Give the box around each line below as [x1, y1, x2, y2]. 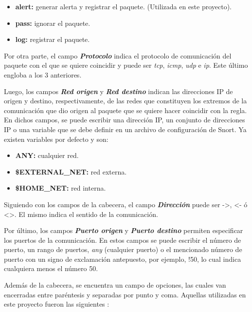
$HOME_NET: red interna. [15, 183, 106, 193]
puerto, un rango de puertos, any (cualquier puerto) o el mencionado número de [4, 244, 242, 254]
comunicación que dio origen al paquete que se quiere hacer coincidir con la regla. [4, 105, 247, 115]
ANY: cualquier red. [15, 150, 79, 160]
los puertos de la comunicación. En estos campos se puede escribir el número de [4, 234, 241, 245]
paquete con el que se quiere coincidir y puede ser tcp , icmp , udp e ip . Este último [4, 60, 248, 70]
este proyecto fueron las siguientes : [4, 299, 109, 309]
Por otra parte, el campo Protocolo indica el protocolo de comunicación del [4, 50, 232, 60]
